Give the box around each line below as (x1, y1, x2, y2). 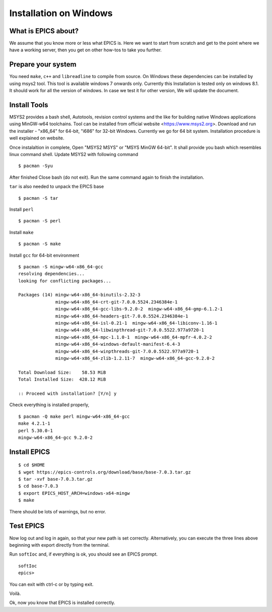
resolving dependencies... (18, 271, 85, 277)
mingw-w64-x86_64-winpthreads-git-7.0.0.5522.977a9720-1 (55, 348, 199, 354)
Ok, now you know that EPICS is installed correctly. (9, 599, 115, 606)
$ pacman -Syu (18, 163, 53, 169)
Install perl (9, 206, 34, 212)
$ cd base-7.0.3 (18, 483, 58, 489)
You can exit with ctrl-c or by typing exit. (9, 581, 94, 587)
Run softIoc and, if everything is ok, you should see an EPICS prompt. (9, 551, 158, 557)
